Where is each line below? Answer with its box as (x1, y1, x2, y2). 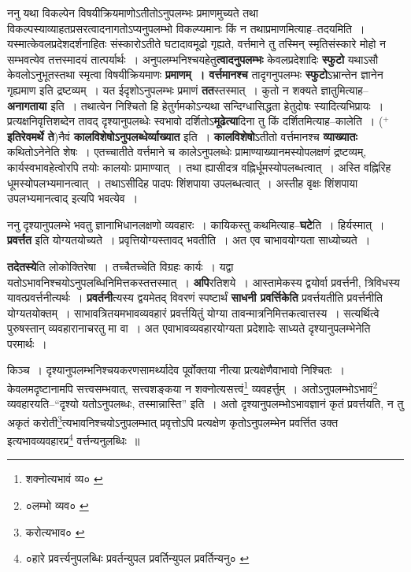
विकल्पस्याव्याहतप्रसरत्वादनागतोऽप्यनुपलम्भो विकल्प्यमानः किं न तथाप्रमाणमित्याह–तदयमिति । (7, 20, 365, 36)
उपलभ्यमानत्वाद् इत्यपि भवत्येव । (7, 190, 139, 206)
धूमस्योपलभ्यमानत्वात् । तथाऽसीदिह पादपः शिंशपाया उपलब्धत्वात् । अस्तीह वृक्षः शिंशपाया (7, 174, 358, 191)
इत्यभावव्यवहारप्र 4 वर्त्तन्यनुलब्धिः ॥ (7, 430, 140, 448)
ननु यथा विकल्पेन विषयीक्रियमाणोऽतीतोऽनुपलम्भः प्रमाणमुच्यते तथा (7, 5, 259, 20)
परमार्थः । (7, 335, 47, 351)
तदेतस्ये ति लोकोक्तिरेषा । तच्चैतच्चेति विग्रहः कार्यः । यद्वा (7, 258, 234, 274)
